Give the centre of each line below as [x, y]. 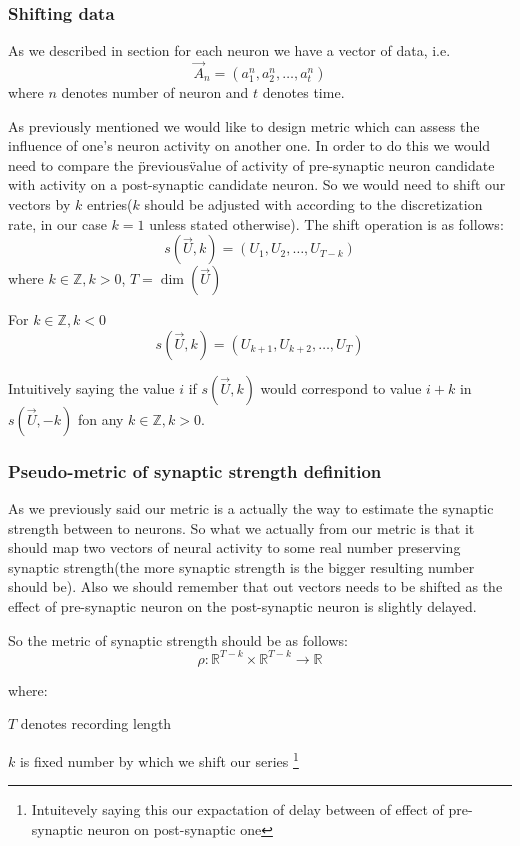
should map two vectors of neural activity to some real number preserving [234, 547]
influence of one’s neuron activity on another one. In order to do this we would [249, 145]
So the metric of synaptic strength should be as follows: [178, 639]
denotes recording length [96, 723]
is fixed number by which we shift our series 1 [159, 759]
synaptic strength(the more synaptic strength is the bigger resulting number [241, 566]
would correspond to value [341, 387]
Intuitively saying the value [91, 387]
